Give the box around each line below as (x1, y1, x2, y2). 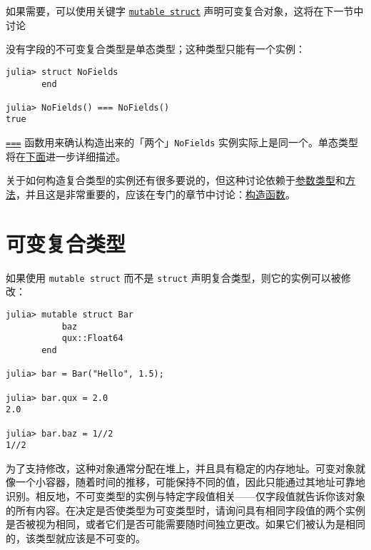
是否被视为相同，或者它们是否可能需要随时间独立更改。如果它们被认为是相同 (6, 516, 365, 531)
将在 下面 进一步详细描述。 (6, 148, 126, 163)
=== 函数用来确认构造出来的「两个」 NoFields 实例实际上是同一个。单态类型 (6, 135, 359, 150)
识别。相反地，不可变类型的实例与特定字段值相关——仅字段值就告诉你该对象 (6, 489, 365, 503)
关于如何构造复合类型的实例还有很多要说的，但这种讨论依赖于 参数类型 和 (6, 173, 345, 188)
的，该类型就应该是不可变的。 (6, 530, 146, 545)
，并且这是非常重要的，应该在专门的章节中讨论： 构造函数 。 (16, 186, 295, 201)
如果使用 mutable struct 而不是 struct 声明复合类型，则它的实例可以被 (6, 270, 341, 285)
